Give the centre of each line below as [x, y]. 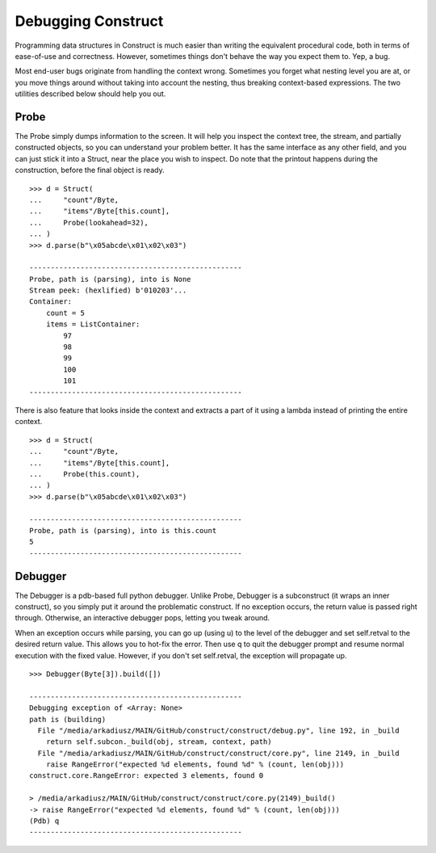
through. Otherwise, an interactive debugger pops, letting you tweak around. [143, 618]
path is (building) [68, 719]
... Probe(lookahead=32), [89, 223]
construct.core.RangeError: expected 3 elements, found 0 [147, 776]
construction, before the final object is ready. [90, 170]
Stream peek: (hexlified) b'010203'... [108, 290]
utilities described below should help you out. [90, 94]
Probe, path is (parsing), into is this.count [123, 530]
